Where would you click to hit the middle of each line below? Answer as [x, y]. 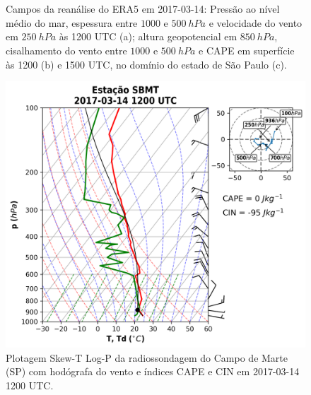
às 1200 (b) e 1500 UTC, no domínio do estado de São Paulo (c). [146, 64]
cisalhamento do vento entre [66, 50]
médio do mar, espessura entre [72, 22]
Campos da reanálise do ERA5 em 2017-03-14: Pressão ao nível [143, 9]
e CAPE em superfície [247, 50]
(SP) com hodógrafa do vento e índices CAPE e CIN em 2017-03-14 [153, 371]
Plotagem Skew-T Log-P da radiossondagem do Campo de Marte [147, 357]
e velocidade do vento [256, 22]
